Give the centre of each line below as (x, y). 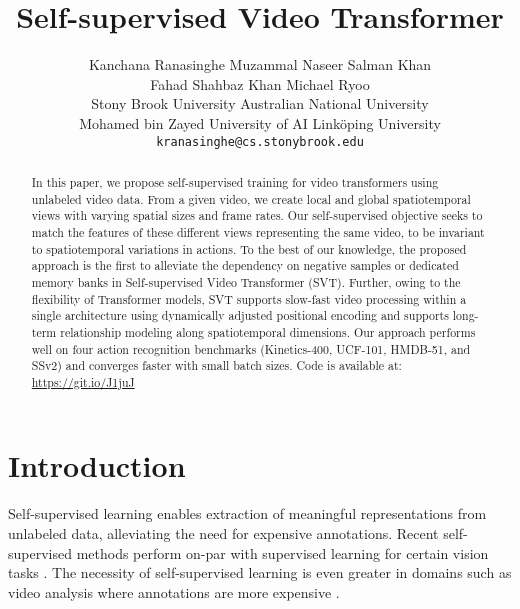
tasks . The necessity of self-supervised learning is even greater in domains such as (260, 572)
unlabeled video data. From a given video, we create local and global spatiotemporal (251, 198)
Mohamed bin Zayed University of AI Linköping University (260, 122)
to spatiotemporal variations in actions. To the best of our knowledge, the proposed (249, 248)
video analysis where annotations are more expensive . (174, 591)
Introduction (97, 465)
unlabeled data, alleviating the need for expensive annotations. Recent (223, 533)
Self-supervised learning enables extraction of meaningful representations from (247, 513)
